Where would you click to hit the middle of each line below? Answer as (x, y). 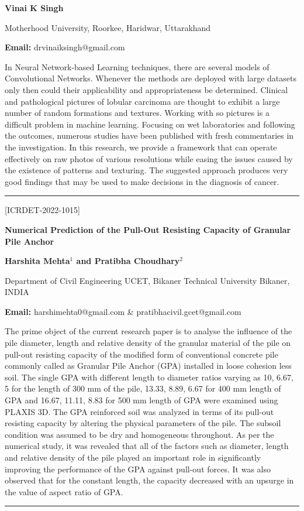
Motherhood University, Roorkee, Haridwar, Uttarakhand (108, 27)
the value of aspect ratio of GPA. (64, 491)
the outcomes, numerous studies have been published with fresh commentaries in (149, 136)
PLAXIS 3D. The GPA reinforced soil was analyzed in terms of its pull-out (139, 411)
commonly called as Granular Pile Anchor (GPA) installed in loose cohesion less (148, 366)
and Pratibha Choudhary (128, 261)
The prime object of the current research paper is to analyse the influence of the (148, 331)
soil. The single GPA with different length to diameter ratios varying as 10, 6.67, (149, 377)
